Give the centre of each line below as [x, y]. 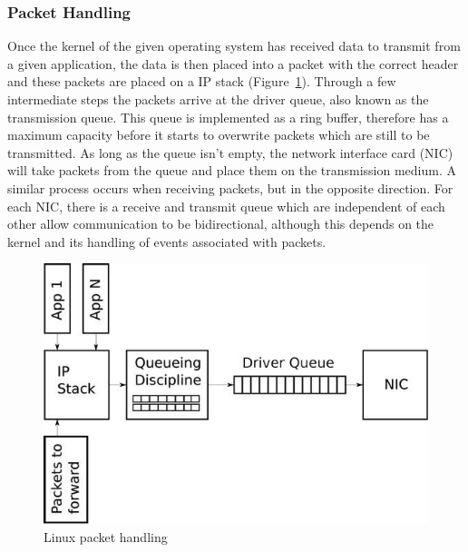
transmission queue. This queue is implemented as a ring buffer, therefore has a [228, 117]
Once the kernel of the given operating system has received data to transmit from [234, 46]
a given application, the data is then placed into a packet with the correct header [233, 63]
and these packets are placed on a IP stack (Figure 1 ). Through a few [202, 81]
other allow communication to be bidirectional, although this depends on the [221, 224]
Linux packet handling [106, 536]
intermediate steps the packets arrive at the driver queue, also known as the [218, 99]
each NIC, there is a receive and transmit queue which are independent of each [226, 206]
